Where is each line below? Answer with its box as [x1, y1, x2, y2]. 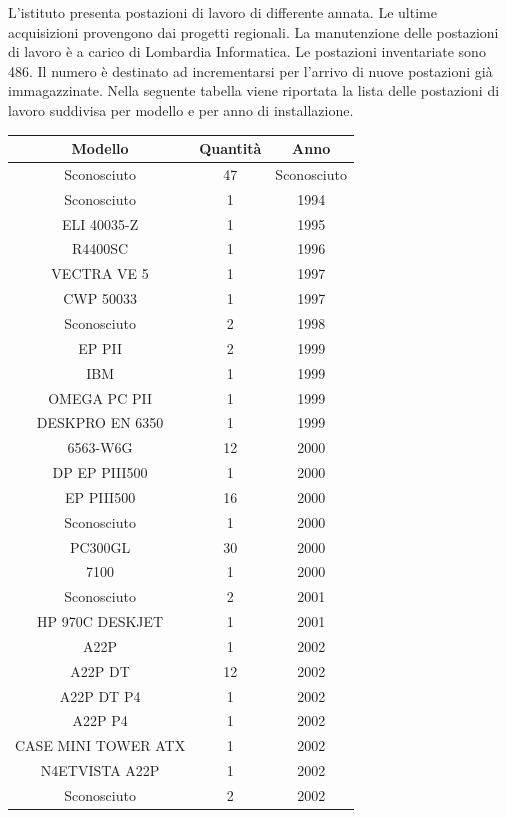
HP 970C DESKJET [36, 611, 164, 632]
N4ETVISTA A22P [40, 760, 160, 781]
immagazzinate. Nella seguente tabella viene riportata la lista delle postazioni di [8, 80, 500, 101]
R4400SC [71, 238, 129, 259]
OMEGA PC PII [48, 387, 152, 408]
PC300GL [69, 536, 131, 557]
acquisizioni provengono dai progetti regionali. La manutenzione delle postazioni [8, 21, 499, 42]
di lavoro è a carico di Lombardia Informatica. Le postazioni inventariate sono [8, 41, 486, 62]
